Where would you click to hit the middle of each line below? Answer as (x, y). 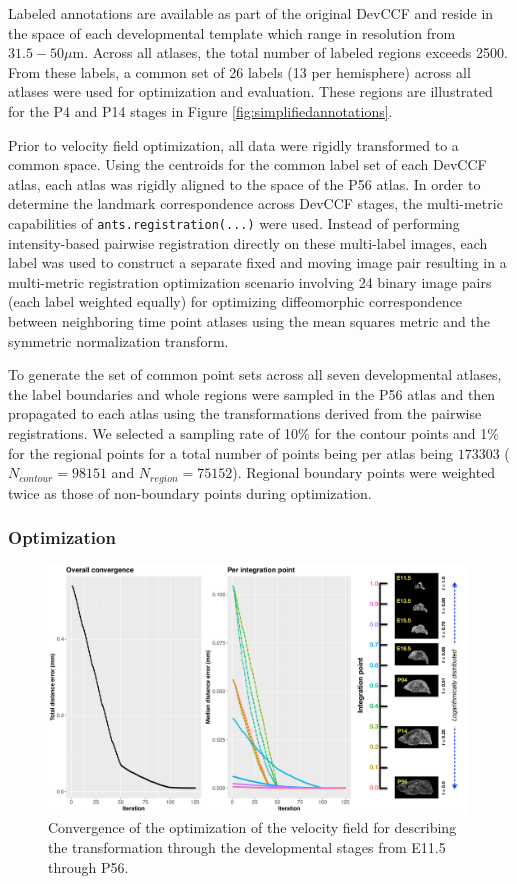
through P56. (88, 866)
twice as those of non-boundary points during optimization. (190, 492)
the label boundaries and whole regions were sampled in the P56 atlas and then (252, 393)
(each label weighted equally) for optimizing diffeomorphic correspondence (235, 301)
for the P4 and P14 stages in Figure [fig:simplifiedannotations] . (200, 110)
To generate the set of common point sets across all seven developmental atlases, (255, 374)
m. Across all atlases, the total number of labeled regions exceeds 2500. (290, 52)
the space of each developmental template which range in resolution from (232, 32)
